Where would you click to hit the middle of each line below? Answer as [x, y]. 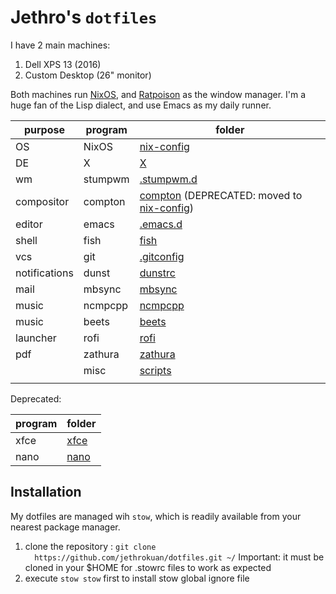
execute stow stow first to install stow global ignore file [137, 578]
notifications [44, 273]
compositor [42, 201]
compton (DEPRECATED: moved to [221, 195]
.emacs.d [161, 224]
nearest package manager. [65, 527]
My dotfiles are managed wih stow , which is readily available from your [156, 516]
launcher [36, 338]
